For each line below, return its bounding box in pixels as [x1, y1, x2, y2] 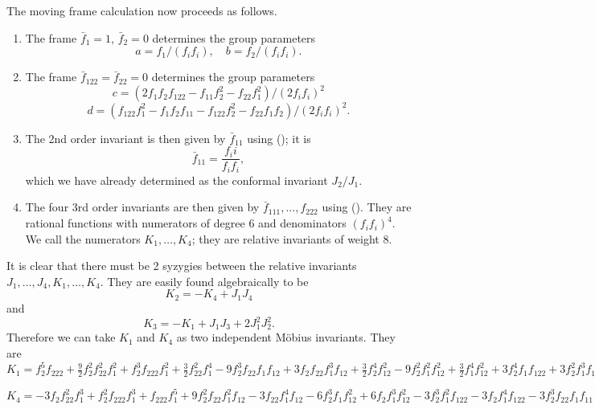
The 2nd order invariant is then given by [25, 129, 226, 146]
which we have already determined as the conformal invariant [25, 171, 328, 188]
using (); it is [247, 129, 311, 146]
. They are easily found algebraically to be [100, 272, 309, 289]
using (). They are [322, 198, 412, 215]
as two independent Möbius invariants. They [176, 329, 396, 346]
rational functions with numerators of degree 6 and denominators [25, 215, 347, 231]
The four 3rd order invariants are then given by [25, 198, 260, 215]
